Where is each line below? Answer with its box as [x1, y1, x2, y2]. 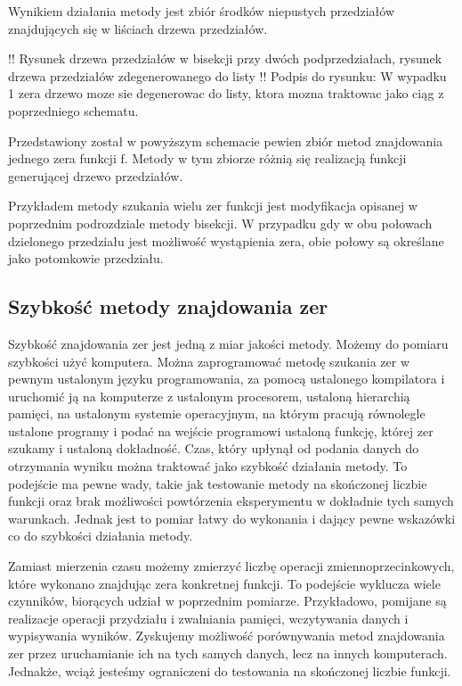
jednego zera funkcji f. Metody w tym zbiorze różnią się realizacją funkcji [8, 149, 407, 168]
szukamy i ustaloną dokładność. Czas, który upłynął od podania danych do [8, 439, 419, 458]
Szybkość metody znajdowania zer [8, 293, 328, 320]
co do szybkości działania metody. [8, 526, 193, 545]
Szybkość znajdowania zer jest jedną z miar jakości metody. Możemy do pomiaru [8, 334, 449, 352]
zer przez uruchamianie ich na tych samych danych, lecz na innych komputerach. [8, 644, 448, 663]
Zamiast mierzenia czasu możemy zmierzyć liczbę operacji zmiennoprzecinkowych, [8, 557, 455, 575]
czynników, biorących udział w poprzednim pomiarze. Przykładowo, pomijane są [8, 591, 447, 610]
